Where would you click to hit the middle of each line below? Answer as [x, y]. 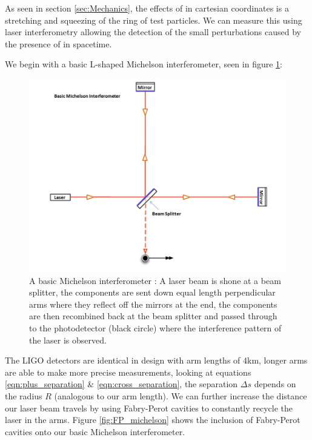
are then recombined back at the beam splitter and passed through [153, 316]
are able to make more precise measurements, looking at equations [128, 372]
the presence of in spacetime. [58, 43]
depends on [275, 384]
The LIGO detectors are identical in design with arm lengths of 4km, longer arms [156, 360]
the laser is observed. [68, 340]
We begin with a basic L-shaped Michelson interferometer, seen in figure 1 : [144, 64]
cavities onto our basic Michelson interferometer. [95, 431]
